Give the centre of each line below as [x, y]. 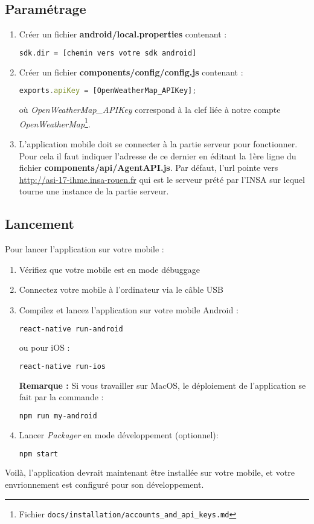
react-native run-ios [62, 366]
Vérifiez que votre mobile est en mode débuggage [109, 269]
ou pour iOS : [44, 347]
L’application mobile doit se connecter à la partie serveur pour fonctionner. [158, 143]
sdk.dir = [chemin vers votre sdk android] [108, 53]
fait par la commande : [61, 397]
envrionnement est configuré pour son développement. [104, 484]
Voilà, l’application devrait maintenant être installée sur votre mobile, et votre [150, 472]
